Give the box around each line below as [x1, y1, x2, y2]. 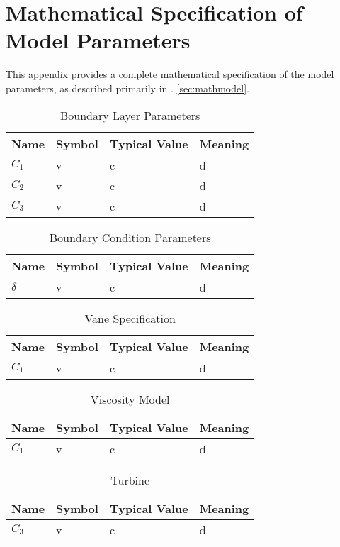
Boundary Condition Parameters [49, 228, 211, 245]
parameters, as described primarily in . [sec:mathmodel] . [6, 80, 249, 95]
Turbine [110, 471, 150, 488]
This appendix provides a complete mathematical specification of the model [6, 67, 334, 82]
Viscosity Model [90, 390, 170, 407]
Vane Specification [84, 309, 176, 326]
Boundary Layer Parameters [59, 106, 200, 123]
